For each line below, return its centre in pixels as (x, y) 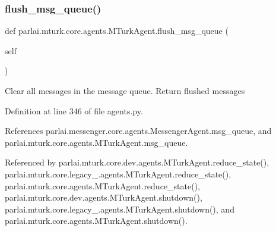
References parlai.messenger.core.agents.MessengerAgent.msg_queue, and (138, 131)
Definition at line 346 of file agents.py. (74, 110)
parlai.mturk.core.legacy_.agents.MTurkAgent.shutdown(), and (120, 209)
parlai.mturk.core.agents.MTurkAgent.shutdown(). (96, 221)
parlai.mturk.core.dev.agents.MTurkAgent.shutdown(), (104, 197)
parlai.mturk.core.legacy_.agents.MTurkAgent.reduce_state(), (118, 174)
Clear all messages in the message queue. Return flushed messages (125, 90)
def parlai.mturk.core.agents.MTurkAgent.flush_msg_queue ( (117, 31)
